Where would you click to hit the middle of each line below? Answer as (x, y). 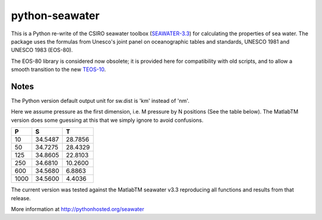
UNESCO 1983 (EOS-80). (42, 50)
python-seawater (55, 16)
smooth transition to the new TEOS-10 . (58, 69)
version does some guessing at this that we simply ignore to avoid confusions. (107, 120)
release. (21, 198)
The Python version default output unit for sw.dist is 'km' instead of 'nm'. (100, 101)
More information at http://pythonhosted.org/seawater (78, 209)
